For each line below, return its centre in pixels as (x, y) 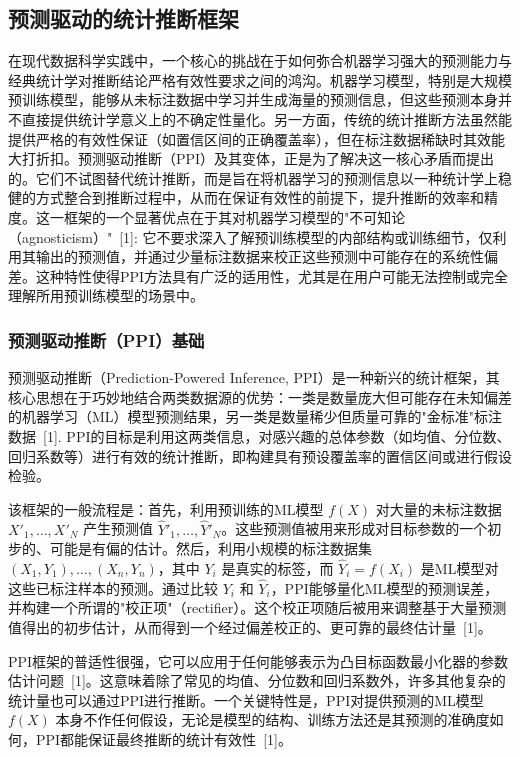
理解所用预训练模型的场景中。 (106, 295)
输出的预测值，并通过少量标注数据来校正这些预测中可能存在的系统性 (259, 256)
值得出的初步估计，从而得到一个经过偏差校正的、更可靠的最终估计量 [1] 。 (250, 626)
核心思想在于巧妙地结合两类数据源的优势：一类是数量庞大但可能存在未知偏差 (260, 396)
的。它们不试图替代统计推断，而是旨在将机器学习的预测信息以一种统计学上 (253, 177)
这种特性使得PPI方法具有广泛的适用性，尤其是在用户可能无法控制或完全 (272, 275)
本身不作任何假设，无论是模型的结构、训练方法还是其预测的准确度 (272, 719)
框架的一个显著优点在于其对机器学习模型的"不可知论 (234, 216)
